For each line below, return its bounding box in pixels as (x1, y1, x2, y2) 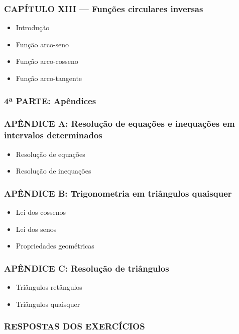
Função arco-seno (16, 39, 69, 49)
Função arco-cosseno (16, 56, 78, 66)
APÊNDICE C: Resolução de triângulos (4, 262, 169, 274)
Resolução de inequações (16, 165, 91, 176)
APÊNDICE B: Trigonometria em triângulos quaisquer (4, 187, 232, 199)
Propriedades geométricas (16, 240, 94, 251)
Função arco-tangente (16, 73, 82, 83)
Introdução (16, 22, 50, 33)
